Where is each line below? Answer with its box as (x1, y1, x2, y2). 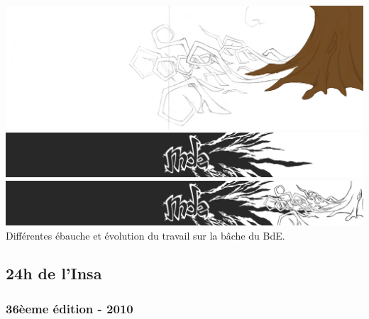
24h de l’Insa (6, 262, 102, 284)
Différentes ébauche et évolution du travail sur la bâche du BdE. (6, 228, 285, 242)
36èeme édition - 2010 (6, 299, 133, 317)
